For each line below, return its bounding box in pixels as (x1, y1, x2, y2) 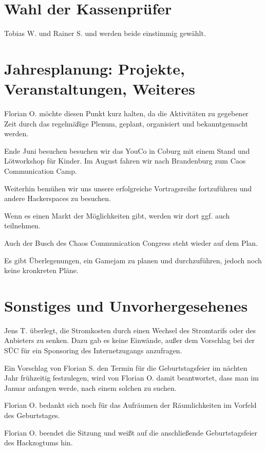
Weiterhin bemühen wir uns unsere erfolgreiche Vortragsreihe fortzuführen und (4, 183, 252, 193)
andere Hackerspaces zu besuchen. (4, 193, 111, 204)
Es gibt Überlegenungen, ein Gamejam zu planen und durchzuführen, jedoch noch (4, 255, 262, 265)
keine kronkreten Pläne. (4, 265, 79, 276)
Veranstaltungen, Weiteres (4, 78, 196, 99)
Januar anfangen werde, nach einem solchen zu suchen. (4, 382, 177, 393)
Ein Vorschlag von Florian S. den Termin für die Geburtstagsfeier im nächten (4, 362, 248, 373)
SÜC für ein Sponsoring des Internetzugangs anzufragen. (4, 345, 182, 356)
